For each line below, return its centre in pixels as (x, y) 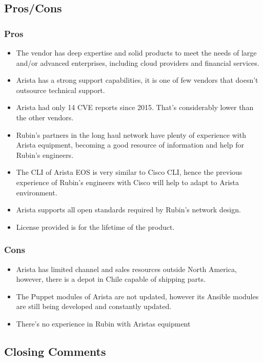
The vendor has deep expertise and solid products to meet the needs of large (136, 52)
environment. (37, 192)
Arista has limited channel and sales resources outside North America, (126, 269)
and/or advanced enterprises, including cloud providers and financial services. (138, 62)
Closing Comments (55, 351)
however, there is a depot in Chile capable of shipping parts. (111, 279)
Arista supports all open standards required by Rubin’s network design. (128, 210)
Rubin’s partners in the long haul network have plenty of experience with (131, 134)
